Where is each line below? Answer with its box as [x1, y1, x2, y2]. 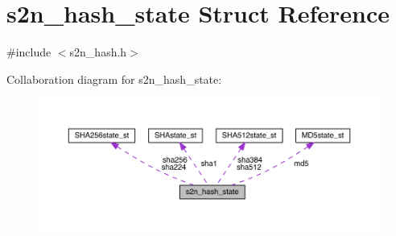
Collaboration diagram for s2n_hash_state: [6, 70, 222, 87]
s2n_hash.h [69, 43, 127, 60]
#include [6, 43, 52, 60]
